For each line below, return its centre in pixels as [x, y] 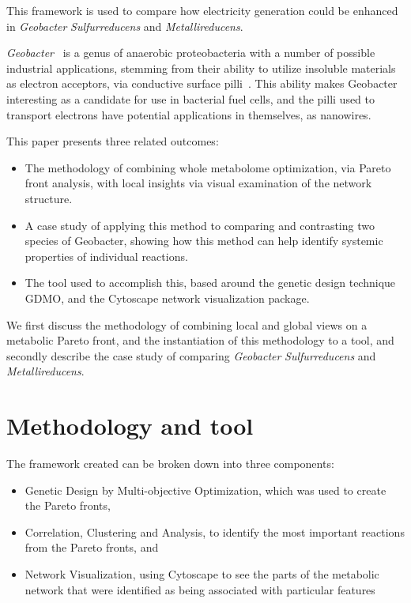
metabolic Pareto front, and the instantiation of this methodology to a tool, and [200, 340]
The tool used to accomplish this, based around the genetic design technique [210, 283]
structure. [49, 198]
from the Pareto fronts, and [92, 547]
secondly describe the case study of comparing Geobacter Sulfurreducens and [191, 355]
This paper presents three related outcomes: [113, 141]
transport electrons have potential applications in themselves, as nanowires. [189, 114]
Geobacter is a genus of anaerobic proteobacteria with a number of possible [191, 53]
